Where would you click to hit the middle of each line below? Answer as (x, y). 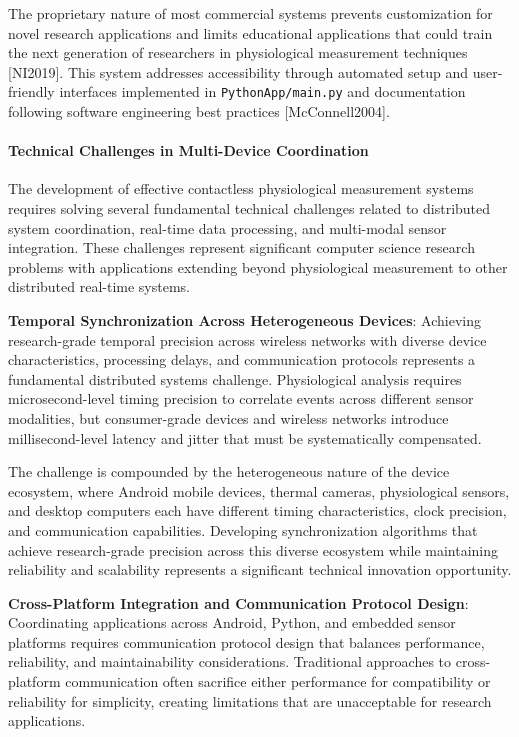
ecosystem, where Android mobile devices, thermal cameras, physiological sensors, (259, 490)
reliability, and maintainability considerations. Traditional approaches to (230, 661)
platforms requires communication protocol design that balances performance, (246, 641)
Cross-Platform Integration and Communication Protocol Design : (238, 602)
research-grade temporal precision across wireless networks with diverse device (247, 339)
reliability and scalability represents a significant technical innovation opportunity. (260, 569)
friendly (31, 91)
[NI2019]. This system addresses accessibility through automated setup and (238, 71)
